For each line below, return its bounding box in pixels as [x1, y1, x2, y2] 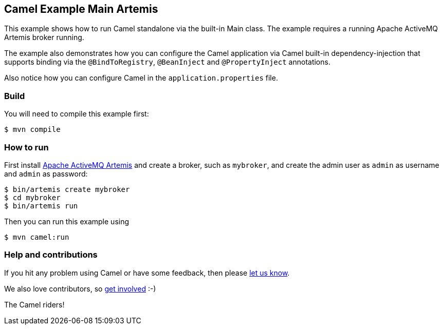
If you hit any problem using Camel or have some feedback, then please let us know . [4, 268, 290, 277]
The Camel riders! [4, 300, 65, 309]
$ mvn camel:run [4, 233, 69, 241]
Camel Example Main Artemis [4, 3, 158, 15]
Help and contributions [4, 249, 98, 260]
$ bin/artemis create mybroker [4, 185, 130, 193]
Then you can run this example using [4, 217, 130, 226]
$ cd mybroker [4, 193, 61, 202]
